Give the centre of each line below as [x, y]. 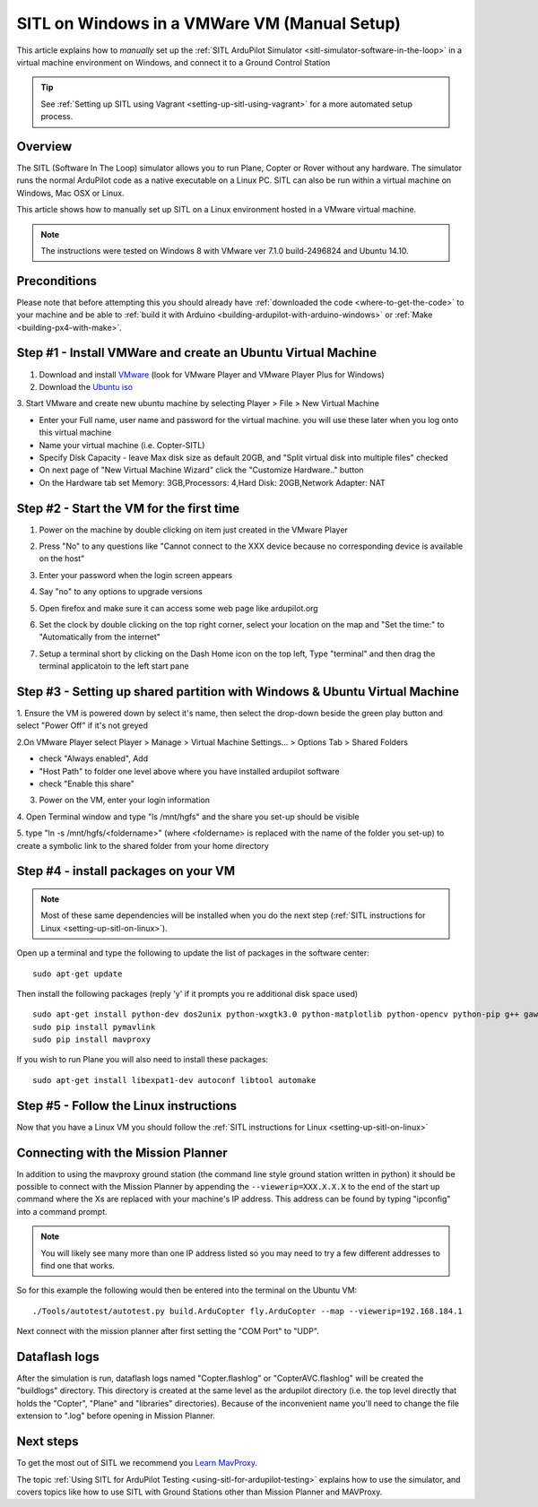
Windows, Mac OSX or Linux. [70, 193]
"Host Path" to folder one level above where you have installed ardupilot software [189, 771]
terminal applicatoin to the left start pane [114, 666]
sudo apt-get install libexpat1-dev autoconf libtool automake [174, 1080]
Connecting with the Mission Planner [122, 1152]
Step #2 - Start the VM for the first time [128, 508]
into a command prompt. [62, 1211]
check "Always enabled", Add [93, 758]
